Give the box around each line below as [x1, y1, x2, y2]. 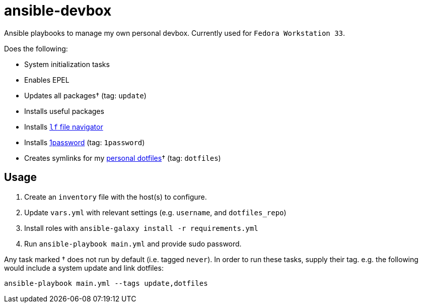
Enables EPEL [24, 75, 69, 84]
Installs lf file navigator [24, 122, 103, 131]
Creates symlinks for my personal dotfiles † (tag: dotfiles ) [24, 153, 221, 162]
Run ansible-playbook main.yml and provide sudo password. [24, 239, 242, 248]
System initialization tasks [24, 59, 110, 69]
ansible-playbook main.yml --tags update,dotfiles [4, 279, 208, 287]
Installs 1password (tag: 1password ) [24, 138, 145, 147]
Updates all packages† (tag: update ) [24, 91, 147, 100]
